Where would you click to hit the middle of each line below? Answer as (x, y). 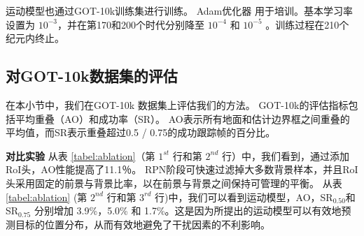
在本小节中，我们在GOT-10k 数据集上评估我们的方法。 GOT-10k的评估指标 (177, 104)
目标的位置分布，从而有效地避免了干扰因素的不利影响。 (142, 224)
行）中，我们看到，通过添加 (285, 155)
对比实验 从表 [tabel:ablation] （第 (80, 155)
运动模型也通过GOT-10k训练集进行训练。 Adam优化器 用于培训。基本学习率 (179, 10)
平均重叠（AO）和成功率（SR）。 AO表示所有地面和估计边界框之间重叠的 (182, 118)
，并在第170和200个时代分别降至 (131, 24)
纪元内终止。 (35, 38)
